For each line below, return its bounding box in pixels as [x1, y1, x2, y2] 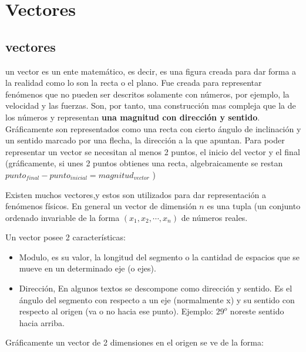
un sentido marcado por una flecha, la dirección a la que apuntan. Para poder [5, 134, 285, 146]
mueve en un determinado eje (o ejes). [19, 262, 156, 274]
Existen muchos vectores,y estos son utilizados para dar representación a [5, 188, 266, 200]
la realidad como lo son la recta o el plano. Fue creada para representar [5, 76, 262, 89]
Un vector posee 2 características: [5, 231, 126, 243]
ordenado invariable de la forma [5, 211, 120, 223]
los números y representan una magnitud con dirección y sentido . [5, 110, 260, 123]
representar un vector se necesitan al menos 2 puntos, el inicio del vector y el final [5, 145, 300, 157]
